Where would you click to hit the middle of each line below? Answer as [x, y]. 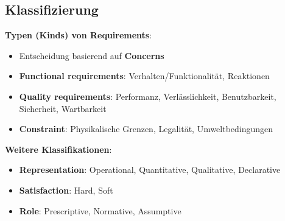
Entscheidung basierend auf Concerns [92, 55]
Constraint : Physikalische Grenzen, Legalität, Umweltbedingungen [146, 129]
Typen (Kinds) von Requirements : [79, 35]
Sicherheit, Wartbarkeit [63, 108]
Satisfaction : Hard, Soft [66, 190]
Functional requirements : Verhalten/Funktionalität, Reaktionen [144, 76]
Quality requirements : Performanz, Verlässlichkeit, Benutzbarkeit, [148, 96]
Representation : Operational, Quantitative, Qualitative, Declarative [150, 170]
